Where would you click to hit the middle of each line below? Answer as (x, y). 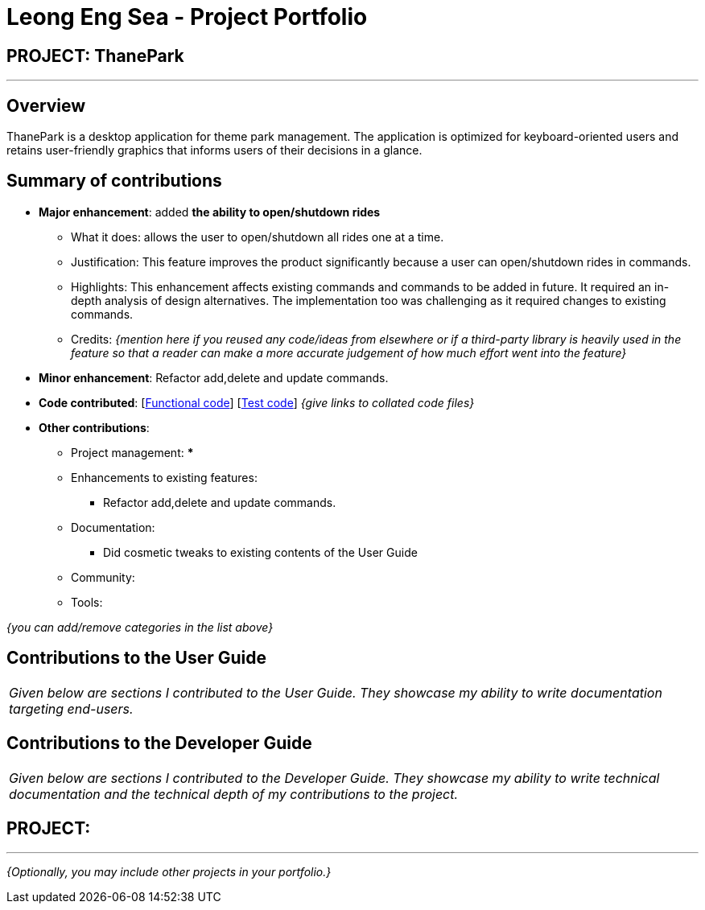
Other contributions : (94, 427)
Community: (103, 577)
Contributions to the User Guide (136, 658)
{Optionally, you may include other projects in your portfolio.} (169, 872)
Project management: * (132, 452)
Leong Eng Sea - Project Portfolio (187, 17)
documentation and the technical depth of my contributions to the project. (234, 794)
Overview (46, 105)
